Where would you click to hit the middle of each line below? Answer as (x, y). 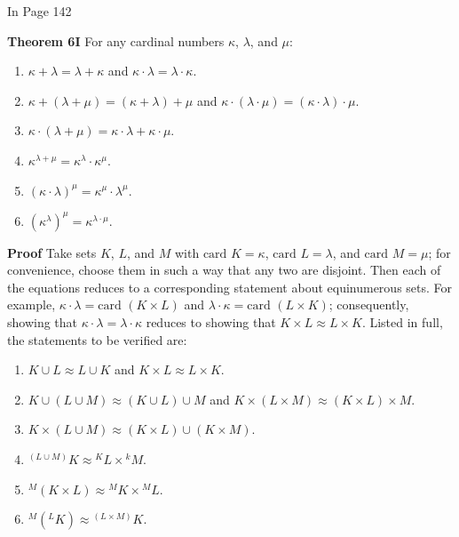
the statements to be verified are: (97, 339)
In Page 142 (40, 11)
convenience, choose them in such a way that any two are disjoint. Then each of (224, 270)
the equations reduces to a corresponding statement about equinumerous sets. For (230, 287)
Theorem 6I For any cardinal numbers (116, 40)
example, (32, 305)
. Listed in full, (402, 322)
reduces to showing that (211, 322)
